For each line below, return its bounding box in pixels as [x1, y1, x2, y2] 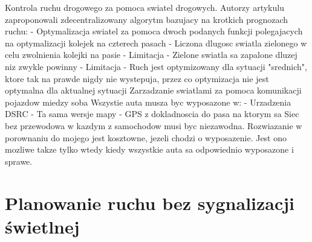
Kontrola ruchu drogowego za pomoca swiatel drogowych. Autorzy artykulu [5, 1, 284, 13]
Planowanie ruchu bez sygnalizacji [5, 190, 295, 215]
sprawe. [5, 154, 33, 167]
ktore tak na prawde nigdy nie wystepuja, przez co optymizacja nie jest [5, 72, 269, 84]
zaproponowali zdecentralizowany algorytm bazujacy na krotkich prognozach [5, 13, 288, 25]
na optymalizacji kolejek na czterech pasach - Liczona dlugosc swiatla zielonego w [5, 36, 307, 49]
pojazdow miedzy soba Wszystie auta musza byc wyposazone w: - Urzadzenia [5, 95, 291, 108]
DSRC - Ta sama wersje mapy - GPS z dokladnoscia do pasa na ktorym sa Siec [5, 107, 299, 120]
